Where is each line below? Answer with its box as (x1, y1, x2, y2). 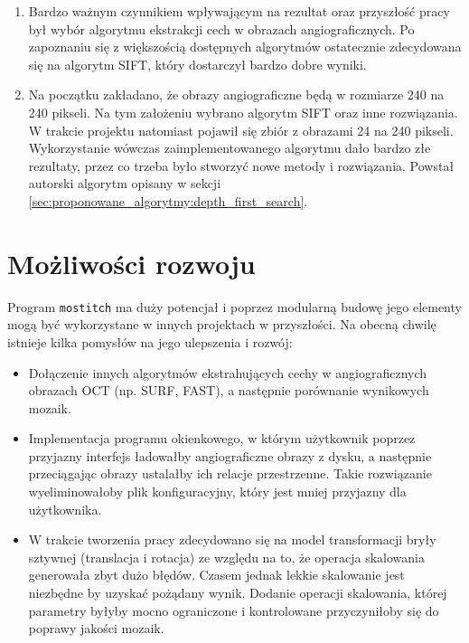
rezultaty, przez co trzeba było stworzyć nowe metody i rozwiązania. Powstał (28, 156, 455, 175)
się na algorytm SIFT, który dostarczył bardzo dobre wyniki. (28, 54, 367, 73)
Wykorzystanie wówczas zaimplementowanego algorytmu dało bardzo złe (28, 138, 431, 157)
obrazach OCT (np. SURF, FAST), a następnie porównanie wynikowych (28, 381, 429, 400)
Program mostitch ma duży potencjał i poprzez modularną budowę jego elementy (7, 297, 462, 316)
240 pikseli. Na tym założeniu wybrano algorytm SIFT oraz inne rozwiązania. (28, 102, 458, 121)
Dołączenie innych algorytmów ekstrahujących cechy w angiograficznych (28, 363, 427, 382)
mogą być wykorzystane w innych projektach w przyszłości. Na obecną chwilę (7, 315, 436, 334)
